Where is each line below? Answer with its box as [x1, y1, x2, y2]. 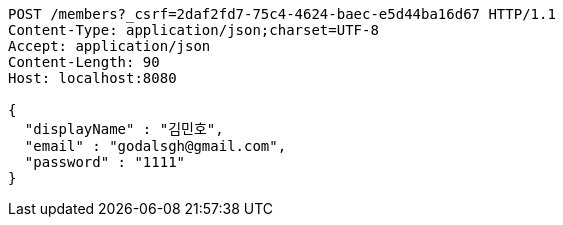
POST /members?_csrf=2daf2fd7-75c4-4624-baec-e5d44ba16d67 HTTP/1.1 [8, 6, 556, 22]
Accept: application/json [8, 38, 211, 54]
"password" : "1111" [24, 154, 186, 170]
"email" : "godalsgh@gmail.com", [24, 138, 287, 154]
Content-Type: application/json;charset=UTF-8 [8, 22, 379, 38]
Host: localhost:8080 [8, 70, 177, 86]
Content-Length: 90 [8, 54, 160, 70]
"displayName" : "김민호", [24, 121, 224, 137]
